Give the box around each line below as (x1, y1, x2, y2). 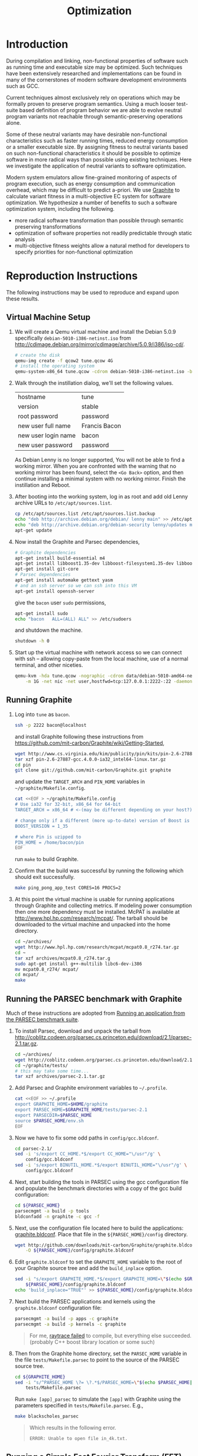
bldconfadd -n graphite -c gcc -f (14, 1213, 100, 1220)
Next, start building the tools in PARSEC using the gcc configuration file (14, 1178, 189, 1185)
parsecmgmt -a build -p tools (14, 1208, 90, 1214)
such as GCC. (6, 82, 40, 90)
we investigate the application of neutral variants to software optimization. (6, 162, 187, 169)
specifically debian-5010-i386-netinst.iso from (14, 334, 131, 341)
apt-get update (14, 527, 53, 533)
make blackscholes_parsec (14, 1413, 79, 1420)
